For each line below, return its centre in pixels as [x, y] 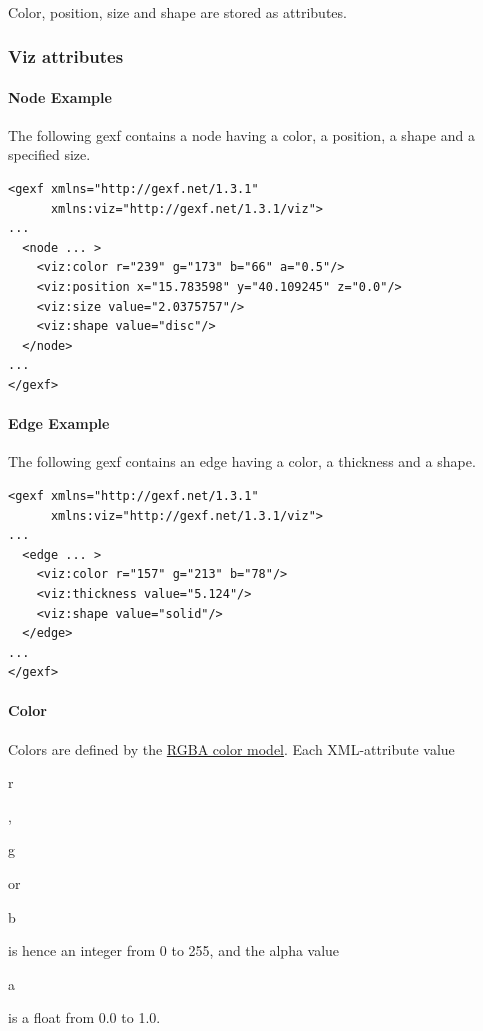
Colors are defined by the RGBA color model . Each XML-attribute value [231, 748]
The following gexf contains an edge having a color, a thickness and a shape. [242, 461]
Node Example [60, 96]
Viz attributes [66, 56]
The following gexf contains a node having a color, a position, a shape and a [241, 134]
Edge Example [59, 423]
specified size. [49, 154]
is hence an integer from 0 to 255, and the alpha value [174, 950]
